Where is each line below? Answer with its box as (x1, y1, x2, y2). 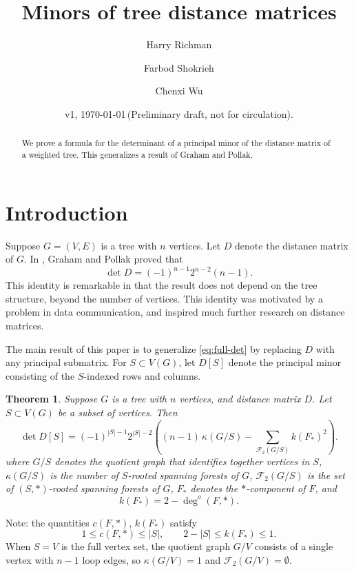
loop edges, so (82, 552, 141, 566)
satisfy (169, 515, 197, 529)
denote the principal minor (228, 355, 342, 369)
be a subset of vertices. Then (57, 405, 178, 419)
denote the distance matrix (235, 238, 348, 252)
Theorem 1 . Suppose (6, 391, 98, 406)
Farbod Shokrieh (144, 60, 214, 74)
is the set (306, 467, 346, 482)
